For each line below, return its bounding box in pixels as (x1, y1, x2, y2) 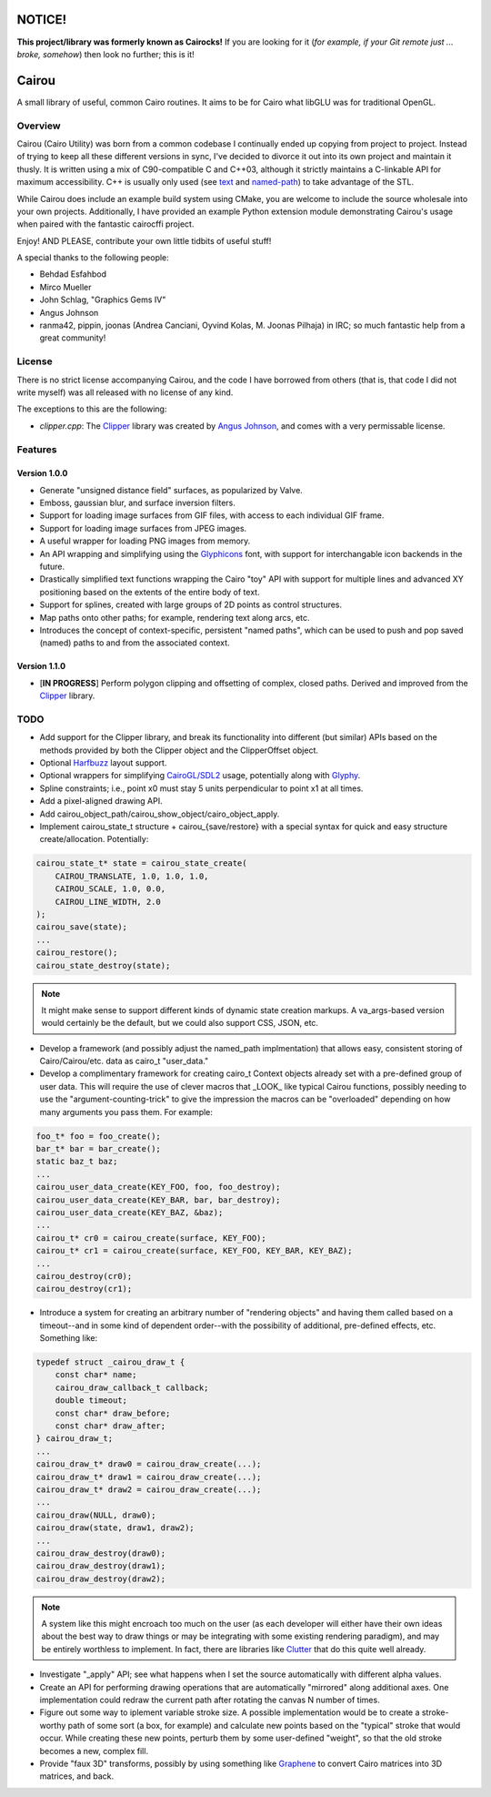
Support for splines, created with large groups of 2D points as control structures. (39, 599, 343, 610)
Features (16, 442, 57, 455)
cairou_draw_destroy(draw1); (35, 1561, 166, 1571)
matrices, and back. (39, 1771, 114, 1782)
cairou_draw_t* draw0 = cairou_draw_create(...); (35, 1459, 262, 1469)
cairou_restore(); (35, 948, 118, 958)
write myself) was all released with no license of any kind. (16, 387, 234, 398)
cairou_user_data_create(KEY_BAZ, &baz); (35, 1207, 224, 1217)
